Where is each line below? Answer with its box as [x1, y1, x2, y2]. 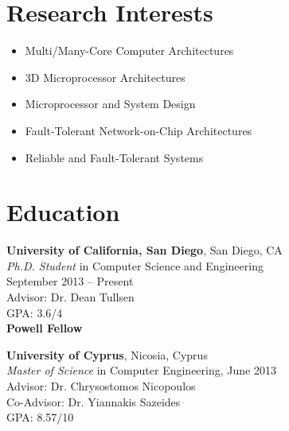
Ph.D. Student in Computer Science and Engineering [6, 257, 264, 274]
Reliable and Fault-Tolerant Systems [25, 149, 204, 165]
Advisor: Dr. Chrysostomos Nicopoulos [6, 377, 196, 394]
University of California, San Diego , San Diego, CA [6, 242, 283, 258]
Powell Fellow [6, 320, 83, 336]
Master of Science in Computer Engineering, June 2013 [6, 362, 276, 379]
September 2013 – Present [6, 273, 134, 289]
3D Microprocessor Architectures [25, 68, 186, 85]
